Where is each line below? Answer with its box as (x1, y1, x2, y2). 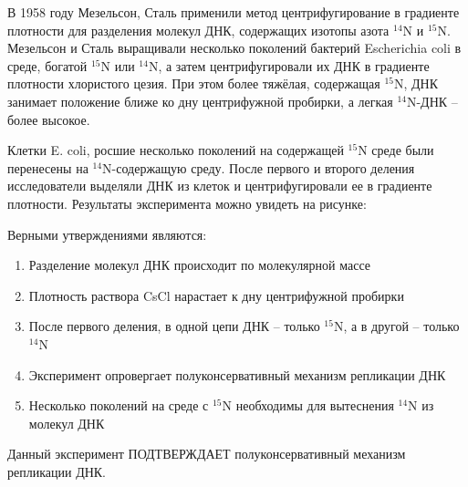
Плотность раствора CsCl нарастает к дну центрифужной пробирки (28, 285, 404, 305)
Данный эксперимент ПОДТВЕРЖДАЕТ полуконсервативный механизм (7, 444, 406, 463)
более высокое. (7, 109, 90, 129)
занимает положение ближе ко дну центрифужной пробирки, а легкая (7, 91, 393, 110)
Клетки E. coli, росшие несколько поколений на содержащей (7, 140, 344, 160)
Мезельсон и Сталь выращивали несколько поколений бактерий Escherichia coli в (7, 38, 462, 57)
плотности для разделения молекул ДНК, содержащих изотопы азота (7, 20, 390, 39)
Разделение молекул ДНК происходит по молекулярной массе (28, 255, 370, 275)
